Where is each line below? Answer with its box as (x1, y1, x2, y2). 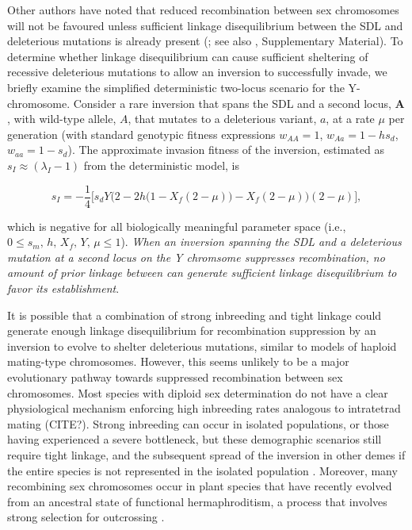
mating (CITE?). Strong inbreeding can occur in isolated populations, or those (7, 415, 389, 432)
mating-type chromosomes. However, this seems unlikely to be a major (7, 353, 349, 370)
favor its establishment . (7, 279, 120, 296)
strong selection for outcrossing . (7, 509, 165, 525)
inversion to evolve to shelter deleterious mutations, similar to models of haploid (7, 337, 397, 354)
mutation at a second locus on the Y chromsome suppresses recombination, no (7, 248, 385, 265)
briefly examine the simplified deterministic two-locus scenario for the (7, 79, 345, 95)
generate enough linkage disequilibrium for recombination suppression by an (7, 322, 376, 339)
